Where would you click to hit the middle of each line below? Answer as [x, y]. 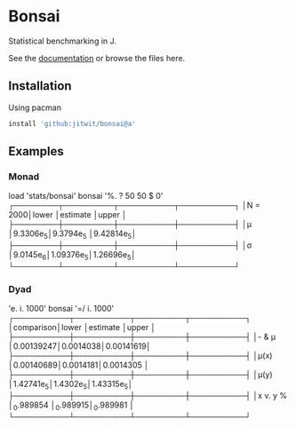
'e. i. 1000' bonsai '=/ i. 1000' [61, 309]
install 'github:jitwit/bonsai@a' [72, 123]
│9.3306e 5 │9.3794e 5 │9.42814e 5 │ [72, 235]
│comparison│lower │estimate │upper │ [82, 328]
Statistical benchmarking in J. [63, 41]
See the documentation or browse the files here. [97, 58]
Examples [36, 151]
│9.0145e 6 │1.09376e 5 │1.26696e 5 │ [72, 256]
